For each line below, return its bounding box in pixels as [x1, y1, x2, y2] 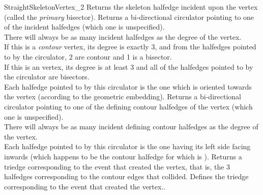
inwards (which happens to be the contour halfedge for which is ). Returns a [4, 151, 242, 161]
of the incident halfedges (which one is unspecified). [4, 21, 165, 32]
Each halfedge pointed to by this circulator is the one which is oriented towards [4, 81, 252, 92]
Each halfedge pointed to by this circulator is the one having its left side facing [4, 141, 251, 152]
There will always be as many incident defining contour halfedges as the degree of [4, 121, 258, 132]
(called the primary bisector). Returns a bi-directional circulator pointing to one [4, 11, 254, 22]
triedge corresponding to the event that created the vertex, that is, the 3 [4, 161, 230, 172]
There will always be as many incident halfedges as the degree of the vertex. [4, 31, 242, 42]
